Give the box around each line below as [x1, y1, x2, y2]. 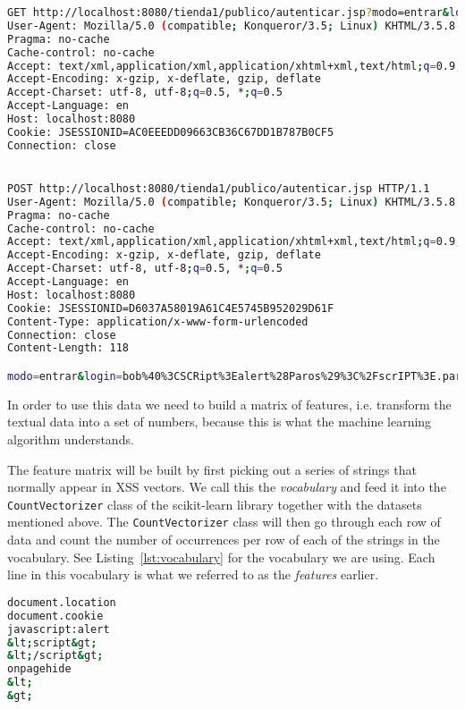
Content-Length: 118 [7, 342, 130, 355]
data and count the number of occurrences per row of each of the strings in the [7, 530, 440, 549]
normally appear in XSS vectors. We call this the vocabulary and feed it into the [7, 477, 446, 496]
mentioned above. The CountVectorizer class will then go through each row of [7, 512, 441, 531]
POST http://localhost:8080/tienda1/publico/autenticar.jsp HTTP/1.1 [7, 181, 430, 195]
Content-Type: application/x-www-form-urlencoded [7, 315, 309, 328]
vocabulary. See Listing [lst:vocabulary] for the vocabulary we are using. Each [7, 547, 435, 566]
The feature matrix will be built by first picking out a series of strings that [7, 460, 417, 478]
